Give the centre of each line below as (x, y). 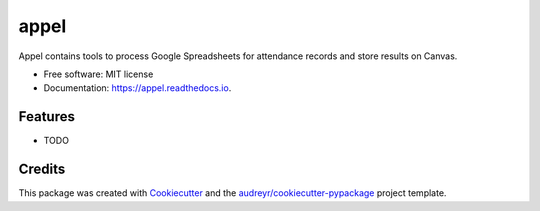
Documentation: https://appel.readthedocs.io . (137, 88)
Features (46, 116)
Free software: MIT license (98, 74)
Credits (42, 169)
